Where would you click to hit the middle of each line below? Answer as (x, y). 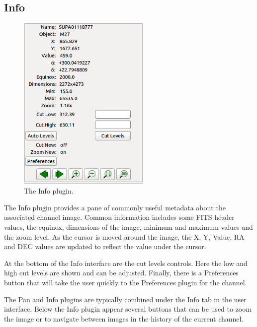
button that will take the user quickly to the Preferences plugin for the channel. (126, 282)
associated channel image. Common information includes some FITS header (119, 217)
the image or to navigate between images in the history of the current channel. (124, 318)
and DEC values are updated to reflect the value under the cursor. (105, 246)
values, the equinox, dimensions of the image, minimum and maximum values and (128, 227)
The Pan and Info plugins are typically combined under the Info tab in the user (125, 299)
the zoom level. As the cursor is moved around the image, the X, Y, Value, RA (124, 236)
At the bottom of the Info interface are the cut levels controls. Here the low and (126, 263)
